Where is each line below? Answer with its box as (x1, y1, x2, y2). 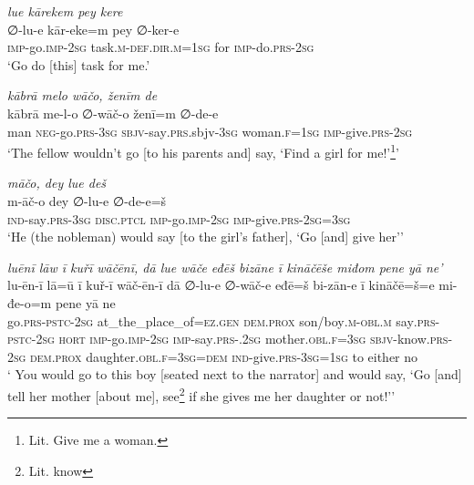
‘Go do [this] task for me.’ (7, 55, 150, 74)
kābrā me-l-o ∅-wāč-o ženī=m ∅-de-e (7, 103, 219, 122)
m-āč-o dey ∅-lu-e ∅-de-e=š (7, 191, 167, 210)
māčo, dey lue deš (7, 173, 107, 192)
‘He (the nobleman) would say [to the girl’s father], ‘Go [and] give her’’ (7, 227, 404, 246)
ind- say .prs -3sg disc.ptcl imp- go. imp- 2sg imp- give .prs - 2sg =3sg (7, 209, 351, 228)
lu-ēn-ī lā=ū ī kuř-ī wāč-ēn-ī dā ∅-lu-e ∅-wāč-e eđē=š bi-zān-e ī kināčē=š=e (7, 275, 435, 294)
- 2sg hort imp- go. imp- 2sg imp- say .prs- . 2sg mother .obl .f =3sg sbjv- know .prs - (31, 329, 453, 348)
